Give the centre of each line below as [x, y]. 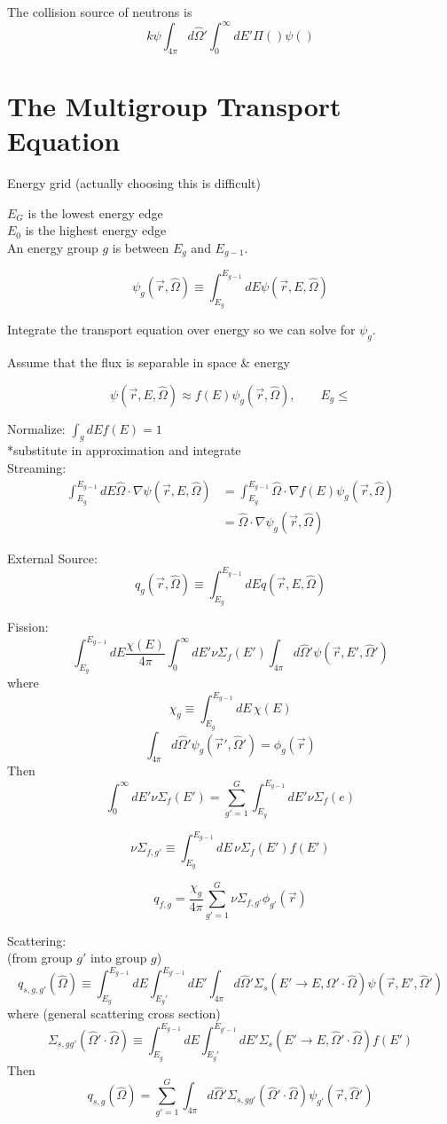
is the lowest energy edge [95, 212]
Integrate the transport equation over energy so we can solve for [181, 330]
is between [141, 247]
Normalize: [36, 428]
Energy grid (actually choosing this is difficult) [134, 183]
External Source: [52, 558]
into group [118, 958]
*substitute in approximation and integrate [124, 450]
